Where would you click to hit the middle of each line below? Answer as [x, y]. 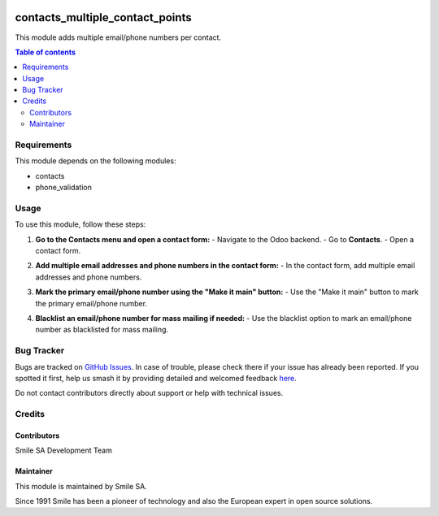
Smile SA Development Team [64, 450]
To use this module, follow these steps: [80, 224]
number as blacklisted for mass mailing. [102, 330]
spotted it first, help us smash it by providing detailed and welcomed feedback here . [156, 378]
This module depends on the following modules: [96, 161]
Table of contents [46, 52]
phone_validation [64, 188]
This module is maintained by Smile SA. [81, 486]
